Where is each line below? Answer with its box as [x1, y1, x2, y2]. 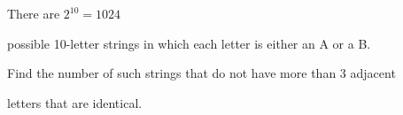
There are [7, 4, 60, 22]
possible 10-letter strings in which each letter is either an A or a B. [7, 34, 371, 52]
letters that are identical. [7, 93, 143, 111]
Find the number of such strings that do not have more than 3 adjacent [7, 64, 396, 82]
